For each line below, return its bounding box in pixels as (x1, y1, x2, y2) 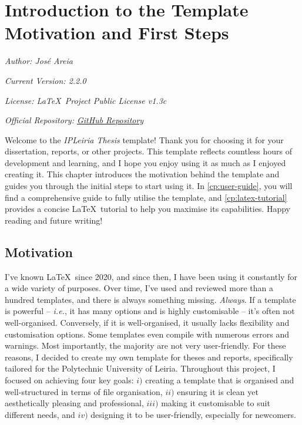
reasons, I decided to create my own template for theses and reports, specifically (5, 350, 293, 363)
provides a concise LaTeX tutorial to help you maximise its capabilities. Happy (5, 203, 290, 215)
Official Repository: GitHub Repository (5, 114, 144, 126)
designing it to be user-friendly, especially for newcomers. (90, 408, 297, 420)
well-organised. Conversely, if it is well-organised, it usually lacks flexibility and (5, 316, 290, 329)
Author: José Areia (5, 55, 73, 67)
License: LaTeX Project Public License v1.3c (5, 94, 167, 106)
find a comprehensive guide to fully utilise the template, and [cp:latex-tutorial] (5, 191, 287, 203)
